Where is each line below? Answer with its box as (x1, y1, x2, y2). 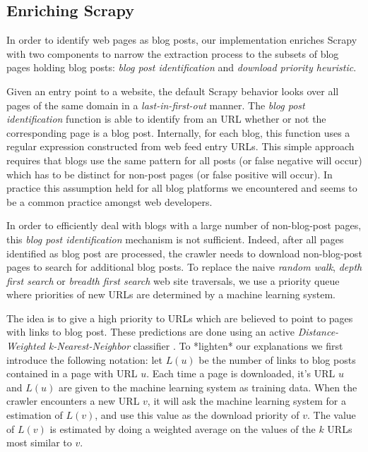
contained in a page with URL (6, 366, 138, 381)
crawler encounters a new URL (6, 393, 140, 408)
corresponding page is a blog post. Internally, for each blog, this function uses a (6, 125, 350, 140)
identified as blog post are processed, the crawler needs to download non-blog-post (6, 245, 362, 260)
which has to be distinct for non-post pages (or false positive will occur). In (6, 166, 333, 181)
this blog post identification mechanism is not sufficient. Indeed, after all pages (6, 231, 344, 246)
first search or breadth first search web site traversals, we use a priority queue (6, 273, 340, 288)
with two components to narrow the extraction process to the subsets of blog (6, 46, 339, 61)
